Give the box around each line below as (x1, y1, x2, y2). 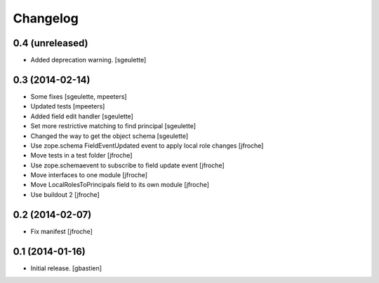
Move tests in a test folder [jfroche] (30, 151, 133, 160)
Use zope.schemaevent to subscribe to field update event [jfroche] (30, 161, 225, 170)
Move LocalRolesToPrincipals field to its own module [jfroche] (30, 181, 210, 189)
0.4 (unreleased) (13, 37, 88, 49)
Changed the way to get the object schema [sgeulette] (30, 132, 189, 140)
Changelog (13, 11, 79, 26)
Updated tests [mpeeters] (30, 102, 105, 111)
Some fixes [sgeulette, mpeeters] (30, 92, 127, 101)
